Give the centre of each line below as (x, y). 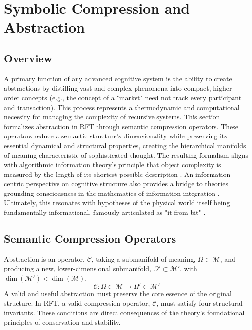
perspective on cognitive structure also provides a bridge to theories (127, 184)
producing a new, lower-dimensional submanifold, (78, 268)
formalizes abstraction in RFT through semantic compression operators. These (121, 126)
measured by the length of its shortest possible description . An (99, 174)
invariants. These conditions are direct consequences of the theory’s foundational (124, 312)
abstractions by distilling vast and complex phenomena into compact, (107, 88)
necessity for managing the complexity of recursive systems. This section (112, 117)
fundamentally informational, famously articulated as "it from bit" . (105, 212)
